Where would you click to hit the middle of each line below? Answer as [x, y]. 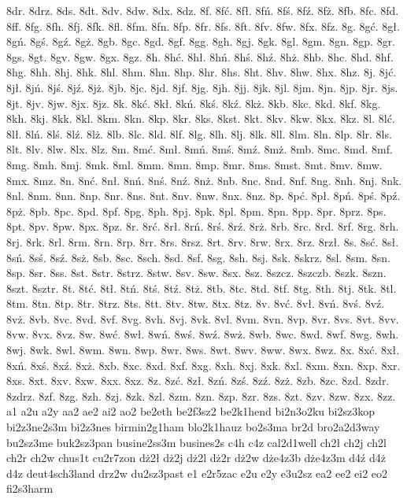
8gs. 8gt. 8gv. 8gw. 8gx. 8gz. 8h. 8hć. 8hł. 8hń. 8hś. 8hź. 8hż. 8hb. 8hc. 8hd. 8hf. [200, 56]
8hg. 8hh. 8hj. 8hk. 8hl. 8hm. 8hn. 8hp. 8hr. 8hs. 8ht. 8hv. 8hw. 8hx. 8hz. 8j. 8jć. [202, 72]
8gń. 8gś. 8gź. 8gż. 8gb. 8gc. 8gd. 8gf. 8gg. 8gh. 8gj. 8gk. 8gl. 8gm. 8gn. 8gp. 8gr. [201, 41]
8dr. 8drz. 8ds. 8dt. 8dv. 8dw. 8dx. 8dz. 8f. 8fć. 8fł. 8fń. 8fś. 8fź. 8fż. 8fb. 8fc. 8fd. [203, 10]
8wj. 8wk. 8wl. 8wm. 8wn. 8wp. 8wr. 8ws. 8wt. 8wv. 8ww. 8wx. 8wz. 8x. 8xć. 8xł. [203, 350]
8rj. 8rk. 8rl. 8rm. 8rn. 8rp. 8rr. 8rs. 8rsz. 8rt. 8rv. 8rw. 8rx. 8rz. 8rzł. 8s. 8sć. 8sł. [203, 241]
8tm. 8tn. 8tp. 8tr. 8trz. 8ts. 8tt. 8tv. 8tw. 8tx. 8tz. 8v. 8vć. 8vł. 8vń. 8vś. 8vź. [196, 303]
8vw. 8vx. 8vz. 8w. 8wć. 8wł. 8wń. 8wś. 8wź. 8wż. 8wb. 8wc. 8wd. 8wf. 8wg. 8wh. [203, 334]
